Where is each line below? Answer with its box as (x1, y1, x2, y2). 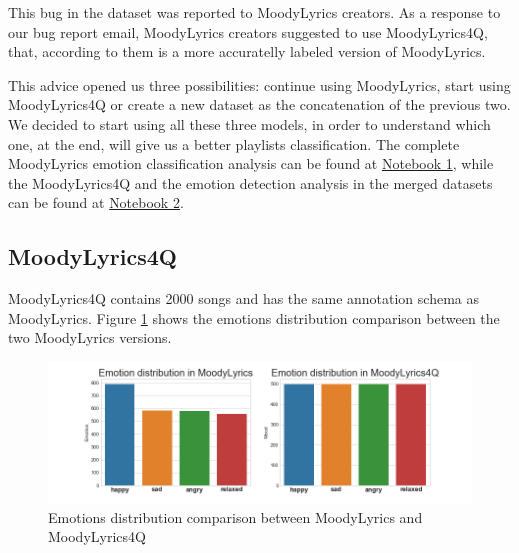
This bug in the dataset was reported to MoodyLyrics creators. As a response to (8, 2, 501, 22)
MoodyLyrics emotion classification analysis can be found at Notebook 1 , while (8, 153, 494, 174)
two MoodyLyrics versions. (8, 327, 172, 348)
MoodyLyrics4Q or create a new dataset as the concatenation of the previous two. (8, 94, 511, 115)
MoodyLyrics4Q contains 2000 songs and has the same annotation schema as (8, 288, 479, 309)
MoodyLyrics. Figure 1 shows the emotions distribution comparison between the (8, 307, 500, 328)
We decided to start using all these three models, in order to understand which (8, 113, 491, 134)
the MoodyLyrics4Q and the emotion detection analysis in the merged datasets (8, 172, 493, 193)
